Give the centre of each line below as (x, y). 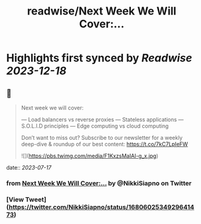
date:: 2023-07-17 (29, 167)
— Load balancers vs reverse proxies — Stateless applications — (102, 120)
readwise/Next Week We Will (102, 11)
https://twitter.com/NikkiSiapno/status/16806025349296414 (102, 207)
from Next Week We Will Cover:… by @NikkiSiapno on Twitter (99, 183)
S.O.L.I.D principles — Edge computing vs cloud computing (95, 126)
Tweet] (36, 199)
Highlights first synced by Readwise (99, 58)
